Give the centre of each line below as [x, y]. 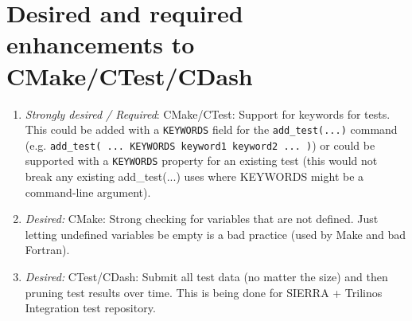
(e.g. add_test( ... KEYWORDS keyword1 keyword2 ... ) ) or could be [200, 145]
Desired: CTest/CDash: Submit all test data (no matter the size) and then [206, 277]
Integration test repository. [90, 308]
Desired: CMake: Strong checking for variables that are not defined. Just [202, 219]
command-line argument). [88, 192]
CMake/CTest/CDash [130, 75]
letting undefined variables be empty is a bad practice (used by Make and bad [216, 234]
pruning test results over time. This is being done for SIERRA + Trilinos [204, 292]
